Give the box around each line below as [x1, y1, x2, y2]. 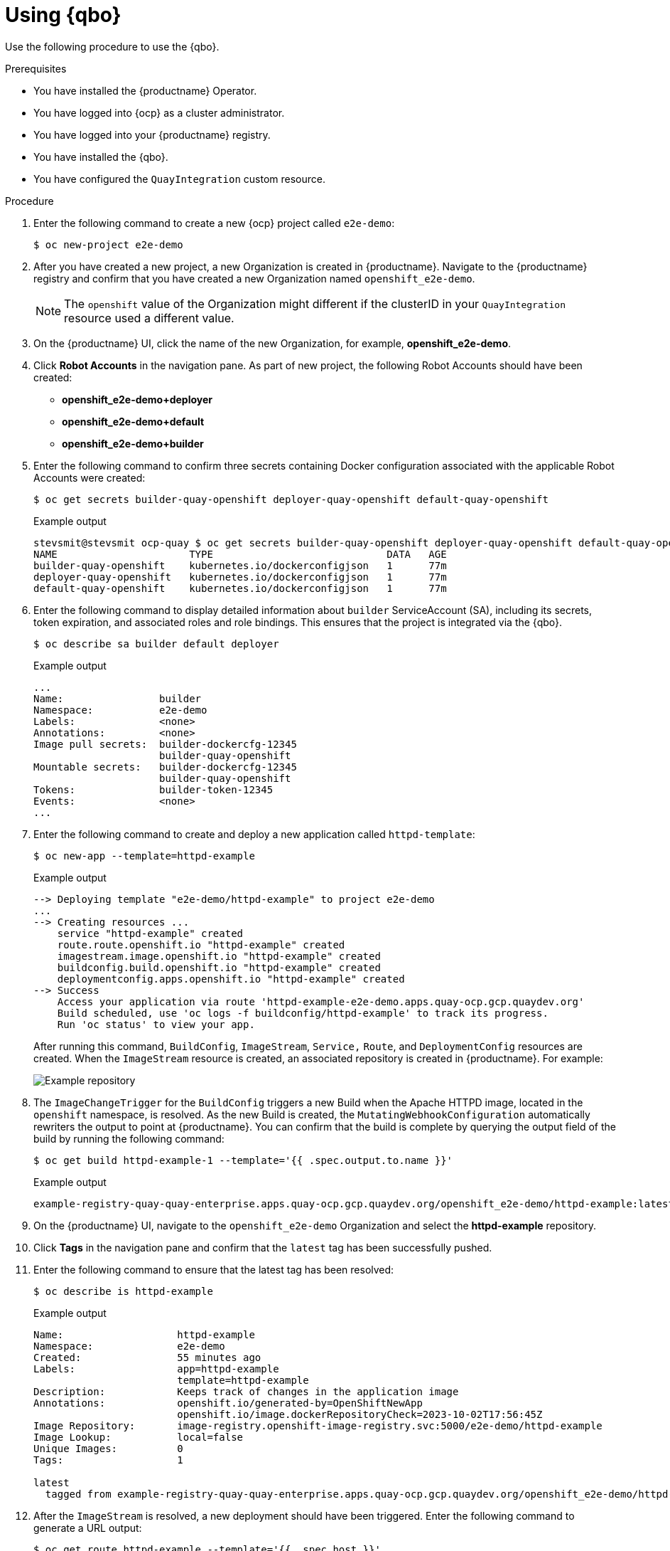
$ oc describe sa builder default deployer [33, 637, 279, 650]
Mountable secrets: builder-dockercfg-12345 [33, 761, 297, 773]
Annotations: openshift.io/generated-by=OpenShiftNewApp [33, 1397, 423, 1409]
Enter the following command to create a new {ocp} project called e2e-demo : [33, 216, 395, 229]
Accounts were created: [33, 471, 146, 484]
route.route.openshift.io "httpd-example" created [57, 938, 345, 951]
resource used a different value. [64, 310, 234, 325]
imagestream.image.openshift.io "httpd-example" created [57, 950, 381, 962]
